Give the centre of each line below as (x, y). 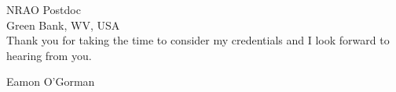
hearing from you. (49, 55)
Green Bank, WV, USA (63, 25)
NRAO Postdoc (44, 9)
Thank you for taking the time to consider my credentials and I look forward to (198, 40)
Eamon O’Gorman (51, 81)
